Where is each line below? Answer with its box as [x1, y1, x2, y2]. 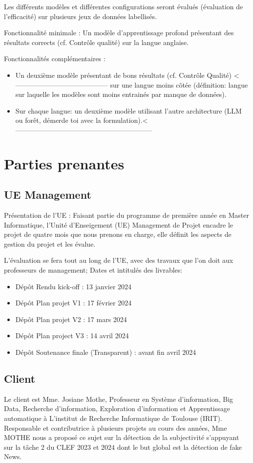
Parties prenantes [4, 153, 125, 173]
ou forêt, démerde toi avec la [15, 115, 101, 125]
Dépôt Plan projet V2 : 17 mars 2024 [15, 314, 127, 324]
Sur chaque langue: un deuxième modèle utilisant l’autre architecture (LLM [15, 105, 242, 116]
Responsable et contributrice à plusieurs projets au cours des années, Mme [4, 422, 227, 433]
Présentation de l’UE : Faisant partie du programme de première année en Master [4, 210, 249, 220]
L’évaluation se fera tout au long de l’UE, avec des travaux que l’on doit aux [4, 255, 233, 265]
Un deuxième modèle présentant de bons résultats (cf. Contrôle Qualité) [15, 69, 232, 80]
